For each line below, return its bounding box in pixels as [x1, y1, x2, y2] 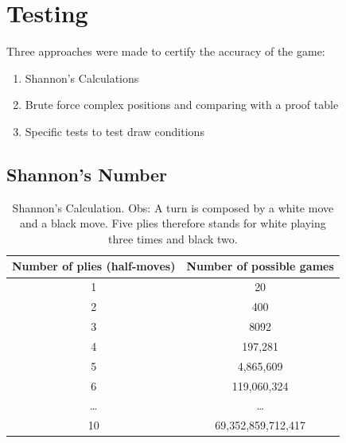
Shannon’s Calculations [25, 69, 139, 86]
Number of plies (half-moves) [12, 258, 176, 274]
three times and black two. [108, 230, 238, 247]
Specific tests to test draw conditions [25, 122, 204, 139]
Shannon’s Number [6, 161, 168, 186]
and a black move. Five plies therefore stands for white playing [20, 215, 326, 231]
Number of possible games [186, 258, 334, 274]
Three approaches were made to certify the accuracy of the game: [6, 43, 325, 60]
